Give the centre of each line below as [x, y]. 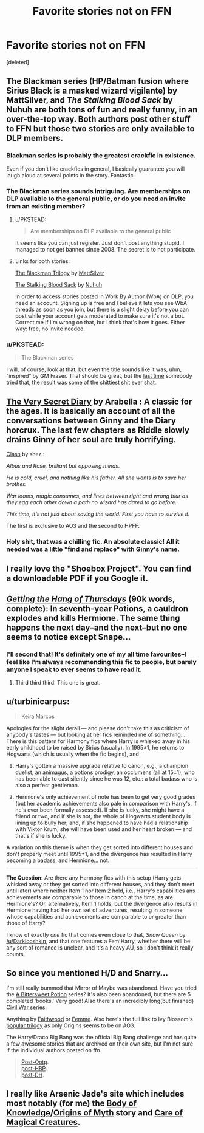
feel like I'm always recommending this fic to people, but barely [102, 662]
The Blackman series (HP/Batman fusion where [98, 81]
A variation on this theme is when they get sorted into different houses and [100, 847]
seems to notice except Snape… [69, 637]
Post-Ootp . [35, 1062]
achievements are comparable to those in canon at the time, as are [90, 897]
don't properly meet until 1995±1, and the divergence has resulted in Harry [99, 854]
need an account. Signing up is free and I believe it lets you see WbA [101, 303]
